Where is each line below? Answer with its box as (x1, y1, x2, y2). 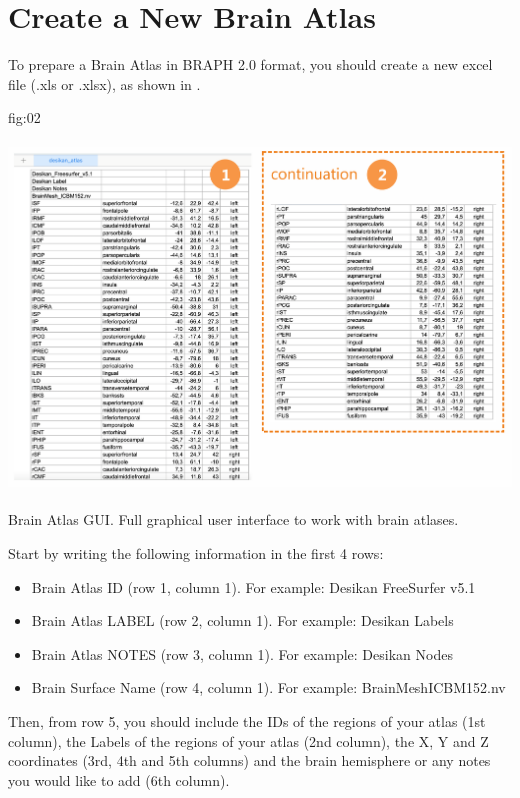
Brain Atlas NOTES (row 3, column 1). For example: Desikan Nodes (31, 643, 453, 664)
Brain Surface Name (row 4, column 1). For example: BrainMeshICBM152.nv (31, 677, 506, 698)
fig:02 (8, 107, 41, 128)
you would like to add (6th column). (8, 769, 230, 790)
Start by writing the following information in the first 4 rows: (8, 543, 384, 564)
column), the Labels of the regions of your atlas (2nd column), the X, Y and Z (8, 730, 489, 751)
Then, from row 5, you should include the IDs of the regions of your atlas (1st (8, 711, 486, 731)
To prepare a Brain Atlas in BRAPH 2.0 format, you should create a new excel (8, 54, 493, 75)
